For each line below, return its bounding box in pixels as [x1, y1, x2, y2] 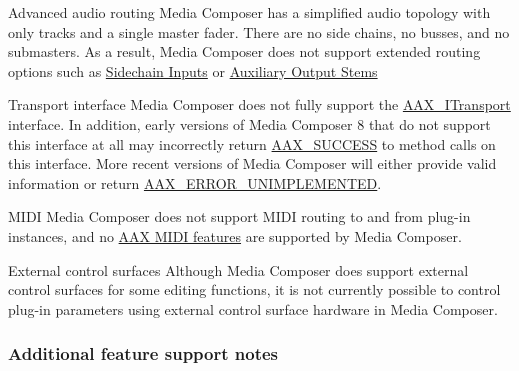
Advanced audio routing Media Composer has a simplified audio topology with [8, 2, 491, 22]
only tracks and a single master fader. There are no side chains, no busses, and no [8, 21, 510, 42]
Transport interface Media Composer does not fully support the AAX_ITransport [8, 94, 511, 115]
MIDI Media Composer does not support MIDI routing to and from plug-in [8, 206, 471, 227]
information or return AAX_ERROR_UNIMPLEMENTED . [8, 172, 382, 193]
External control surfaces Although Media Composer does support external [8, 259, 469, 280]
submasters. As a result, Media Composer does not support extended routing [8, 41, 481, 62]
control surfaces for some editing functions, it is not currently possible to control [8, 279, 501, 300]
